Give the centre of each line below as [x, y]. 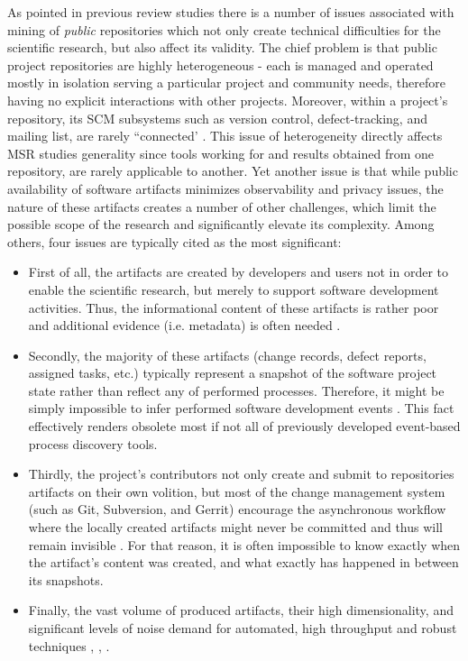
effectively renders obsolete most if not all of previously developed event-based [244, 426]
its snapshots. [66, 579]
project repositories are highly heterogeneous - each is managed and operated [220, 64]
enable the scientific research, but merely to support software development [234, 289]
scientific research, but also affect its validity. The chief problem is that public [222, 47]
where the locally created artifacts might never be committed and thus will [235, 527]
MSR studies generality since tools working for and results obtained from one [220, 153]
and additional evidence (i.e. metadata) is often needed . [184, 325]
